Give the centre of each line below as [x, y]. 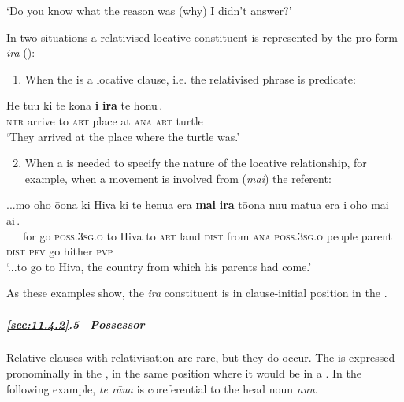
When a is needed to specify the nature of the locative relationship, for [196, 163]
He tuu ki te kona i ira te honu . [85, 105]
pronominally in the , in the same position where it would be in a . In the [184, 373]
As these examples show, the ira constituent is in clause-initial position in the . [197, 293]
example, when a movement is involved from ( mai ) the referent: [178, 178]
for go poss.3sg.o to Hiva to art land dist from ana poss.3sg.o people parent [207, 235]
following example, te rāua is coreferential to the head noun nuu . [162, 388]
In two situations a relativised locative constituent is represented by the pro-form [202, 37]
